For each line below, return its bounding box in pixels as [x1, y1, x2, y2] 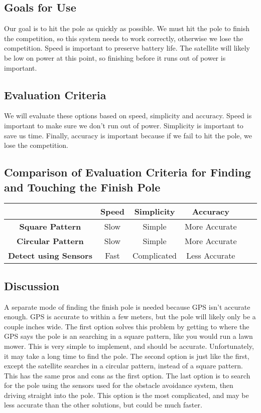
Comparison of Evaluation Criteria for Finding [4, 164, 251, 180]
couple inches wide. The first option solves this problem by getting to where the [4, 321, 249, 331]
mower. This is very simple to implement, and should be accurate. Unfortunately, [4, 340, 254, 351]
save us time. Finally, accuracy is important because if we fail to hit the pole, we [4, 130, 252, 140]
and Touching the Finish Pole [4, 179, 161, 194]
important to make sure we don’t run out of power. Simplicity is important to [4, 120, 243, 130]
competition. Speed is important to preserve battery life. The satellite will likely [4, 43, 250, 53]
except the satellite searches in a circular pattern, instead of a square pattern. [4, 360, 243, 371]
